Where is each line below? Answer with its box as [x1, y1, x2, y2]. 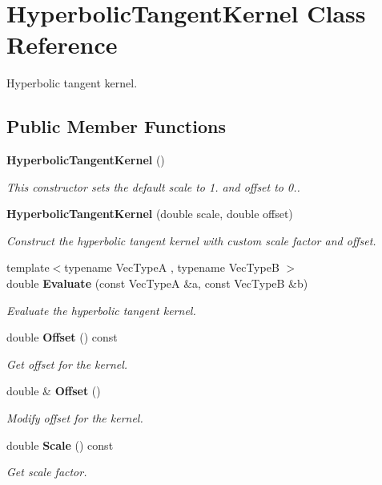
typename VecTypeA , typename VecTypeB [64, 259, 279, 276]
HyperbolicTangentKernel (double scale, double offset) [6, 205, 293, 222]
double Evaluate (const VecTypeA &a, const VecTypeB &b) [6, 275, 308, 292]
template [6, 259, 50, 276]
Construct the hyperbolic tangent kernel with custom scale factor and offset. [6, 232, 376, 249]
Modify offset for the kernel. [6, 410, 143, 426]
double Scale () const [6, 436, 114, 453]
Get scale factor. [6, 463, 87, 480]
